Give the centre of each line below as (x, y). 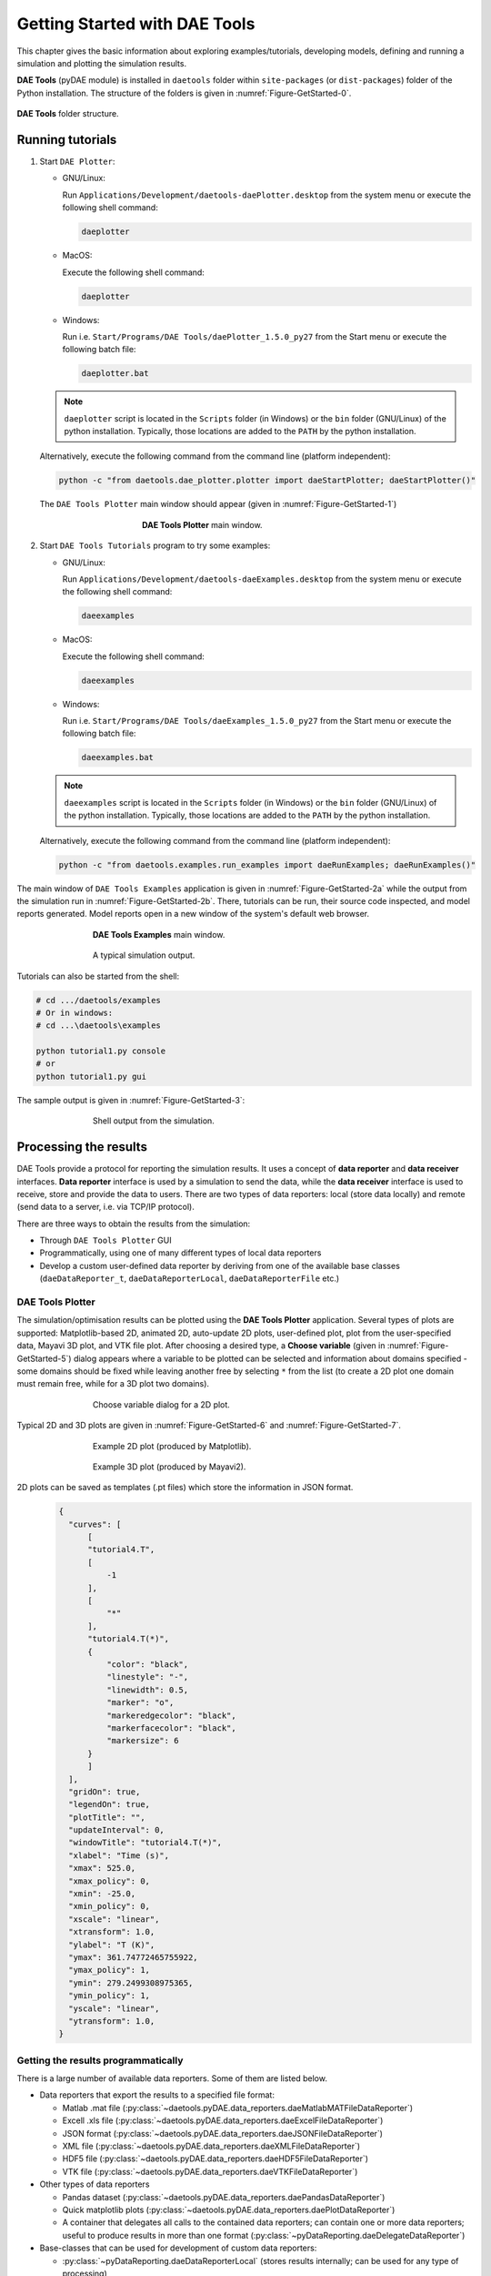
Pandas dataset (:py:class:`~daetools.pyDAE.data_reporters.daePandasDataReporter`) (224, 2197)
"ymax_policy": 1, (109, 1970)
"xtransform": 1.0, (112, 1932)
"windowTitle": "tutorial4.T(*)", (145, 1843)
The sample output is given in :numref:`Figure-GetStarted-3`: (131, 1100)
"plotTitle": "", (107, 1817)
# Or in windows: (75, 1012)
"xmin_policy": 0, (109, 1906)
